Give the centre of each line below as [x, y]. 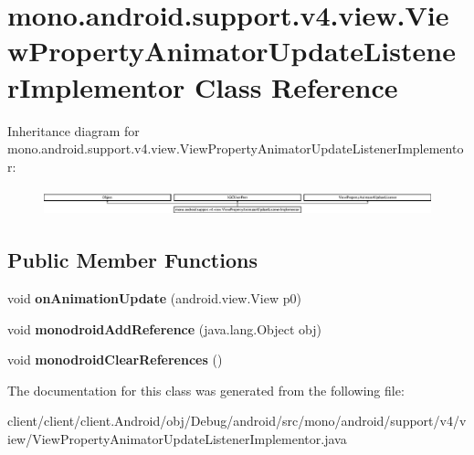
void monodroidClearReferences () [115, 360]
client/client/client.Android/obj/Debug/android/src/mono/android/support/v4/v [237, 421]
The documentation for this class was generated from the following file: [206, 390]
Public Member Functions [132, 260]
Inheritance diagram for [74, 130]
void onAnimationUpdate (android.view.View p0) [154, 297]
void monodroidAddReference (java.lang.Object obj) [165, 328]
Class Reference [296, 86]
